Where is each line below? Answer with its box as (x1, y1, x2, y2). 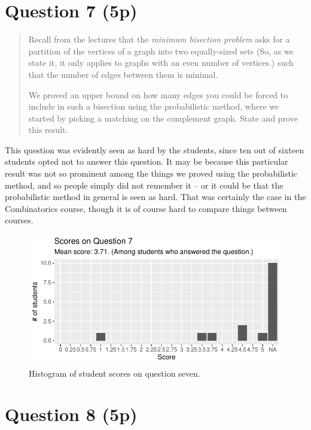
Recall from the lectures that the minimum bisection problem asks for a (28, 33, 290, 46)
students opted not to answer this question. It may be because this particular (5, 155, 288, 168)
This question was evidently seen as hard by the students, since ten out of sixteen (5, 143, 304, 156)
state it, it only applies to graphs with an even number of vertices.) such (28, 56, 294, 69)
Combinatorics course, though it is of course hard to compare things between (5, 202, 287, 214)
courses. (5, 214, 33, 226)
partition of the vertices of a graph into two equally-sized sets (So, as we (28, 44, 294, 57)
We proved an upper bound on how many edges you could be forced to (28, 88, 288, 101)
